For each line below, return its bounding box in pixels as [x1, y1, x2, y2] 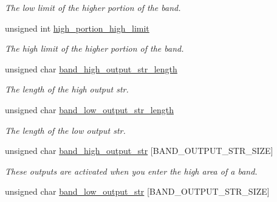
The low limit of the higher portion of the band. [5, 1, 181, 13]
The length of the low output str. [5, 124, 126, 136]
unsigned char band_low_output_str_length [5, 103, 174, 116]
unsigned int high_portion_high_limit [5, 21, 149, 34]
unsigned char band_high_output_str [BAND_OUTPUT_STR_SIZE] [5, 144, 273, 157]
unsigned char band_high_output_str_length [5, 62, 177, 75]
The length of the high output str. [5, 83, 129, 96]
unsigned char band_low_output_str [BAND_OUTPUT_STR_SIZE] [5, 185, 270, 198]
